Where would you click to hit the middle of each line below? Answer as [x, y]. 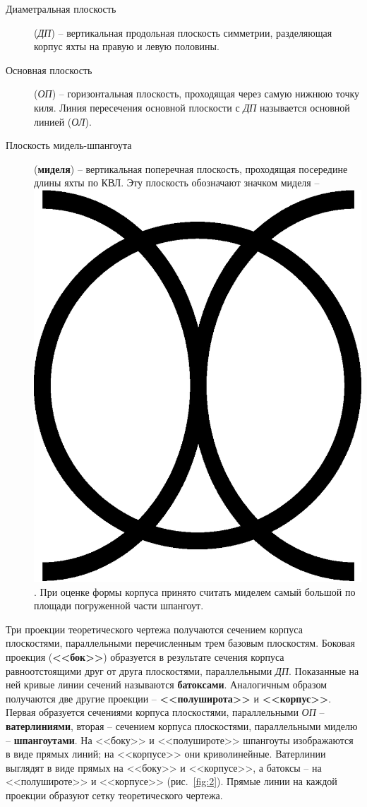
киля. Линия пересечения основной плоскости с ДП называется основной [192, 107]
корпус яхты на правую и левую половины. [127, 46]
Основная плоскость [49, 70]
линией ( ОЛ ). [63, 121]
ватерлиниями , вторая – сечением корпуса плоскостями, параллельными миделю [182, 725]
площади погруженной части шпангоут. [119, 605]
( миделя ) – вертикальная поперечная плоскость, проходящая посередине [191, 168]
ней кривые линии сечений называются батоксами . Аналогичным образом [167, 685]
